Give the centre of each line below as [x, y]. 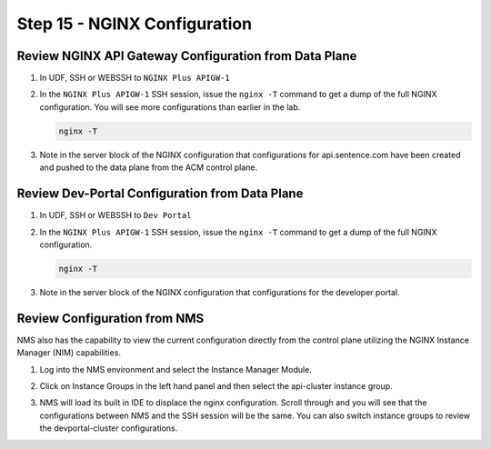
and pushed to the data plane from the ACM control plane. [149, 167]
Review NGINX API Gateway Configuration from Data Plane [187, 56]
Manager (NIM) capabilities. [69, 353]
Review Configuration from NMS [110, 318]
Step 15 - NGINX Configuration [135, 24]
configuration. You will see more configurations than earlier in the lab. [170, 107]
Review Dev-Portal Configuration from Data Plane [160, 194]
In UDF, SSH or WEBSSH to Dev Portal [115, 215]
